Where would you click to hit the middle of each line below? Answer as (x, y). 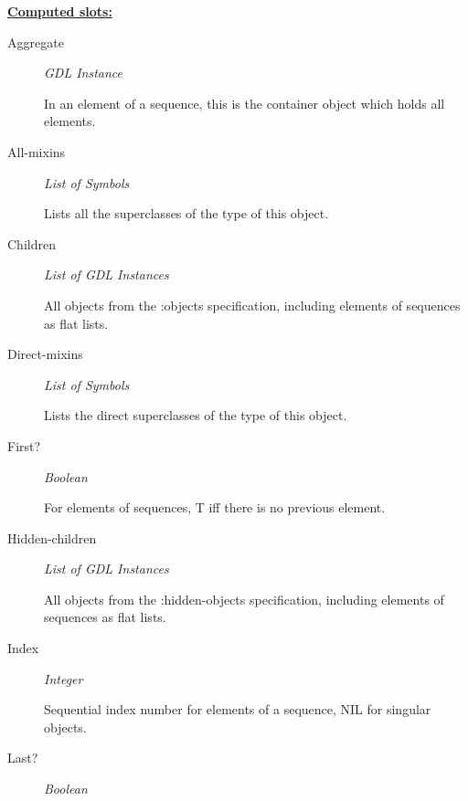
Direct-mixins (45, 354)
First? (24, 445)
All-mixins (37, 151)
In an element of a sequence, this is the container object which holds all (245, 103)
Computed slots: (60, 11)
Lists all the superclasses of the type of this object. (186, 213)
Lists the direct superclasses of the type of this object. (196, 415)
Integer (64, 678)
